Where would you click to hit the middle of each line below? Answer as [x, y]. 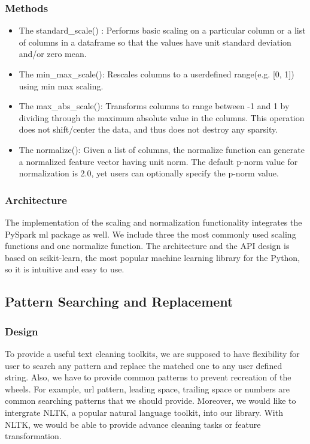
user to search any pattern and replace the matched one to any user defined [144, 365]
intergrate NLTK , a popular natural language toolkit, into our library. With [144, 412]
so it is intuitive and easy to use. [65, 269]
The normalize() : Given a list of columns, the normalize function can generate [162, 149]
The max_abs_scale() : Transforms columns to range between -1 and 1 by [154, 106]
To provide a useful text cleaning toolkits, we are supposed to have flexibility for [152, 353]
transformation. [33, 436]
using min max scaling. [61, 85]
